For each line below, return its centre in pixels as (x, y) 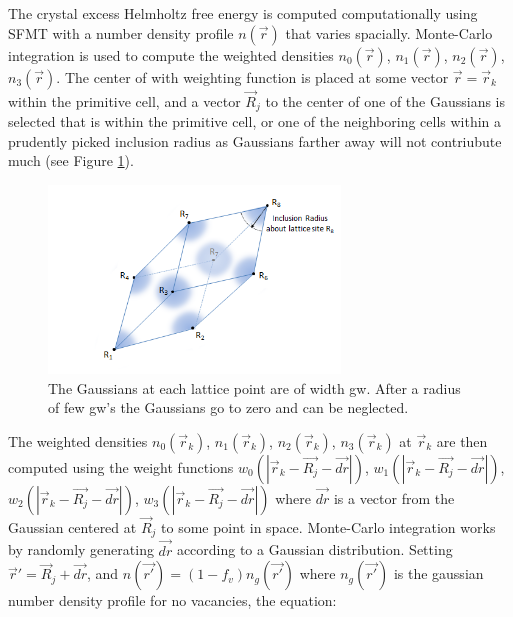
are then (462, 440)
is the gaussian (438, 573)
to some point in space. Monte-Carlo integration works (328, 527)
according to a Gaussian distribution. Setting (314, 549)
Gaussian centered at (72, 527)
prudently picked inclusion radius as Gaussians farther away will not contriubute (255, 140)
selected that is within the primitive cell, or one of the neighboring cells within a (255, 121)
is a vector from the (394, 497)
